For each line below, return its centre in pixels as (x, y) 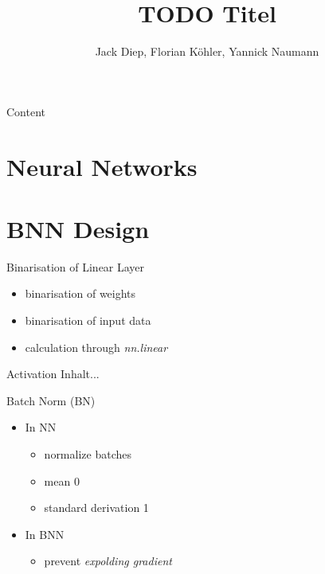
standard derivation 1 (96, 508)
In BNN (45, 534)
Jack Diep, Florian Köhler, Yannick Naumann (207, 51)
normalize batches (88, 453)
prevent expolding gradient (108, 561)
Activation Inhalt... (53, 374)
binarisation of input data (88, 320)
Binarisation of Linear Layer (76, 266)
